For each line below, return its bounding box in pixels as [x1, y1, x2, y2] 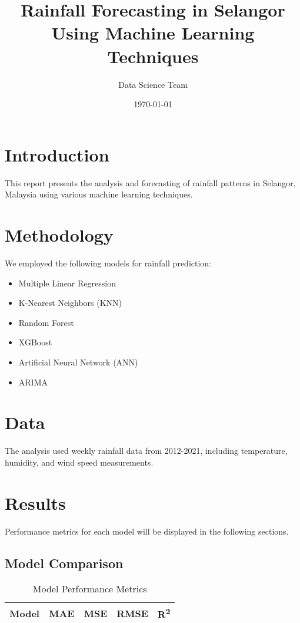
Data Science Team [118, 78, 188, 90]
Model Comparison [5, 553, 124, 572]
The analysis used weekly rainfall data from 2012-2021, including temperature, [5, 444, 288, 457]
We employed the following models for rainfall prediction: [5, 256, 212, 269]
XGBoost [18, 336, 52, 348]
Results [5, 490, 66, 515]
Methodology [5, 223, 114, 246]
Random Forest [18, 316, 74, 328]
